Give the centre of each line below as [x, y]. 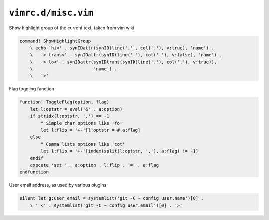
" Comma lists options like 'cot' [83, 144]
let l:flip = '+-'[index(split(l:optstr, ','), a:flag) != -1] [120, 151]
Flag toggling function [32, 89]
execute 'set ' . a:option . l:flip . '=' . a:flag [95, 165]
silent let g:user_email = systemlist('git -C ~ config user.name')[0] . [112, 198]
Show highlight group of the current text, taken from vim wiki [71, 28]
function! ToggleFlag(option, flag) [65, 102]
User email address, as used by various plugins [58, 185]
